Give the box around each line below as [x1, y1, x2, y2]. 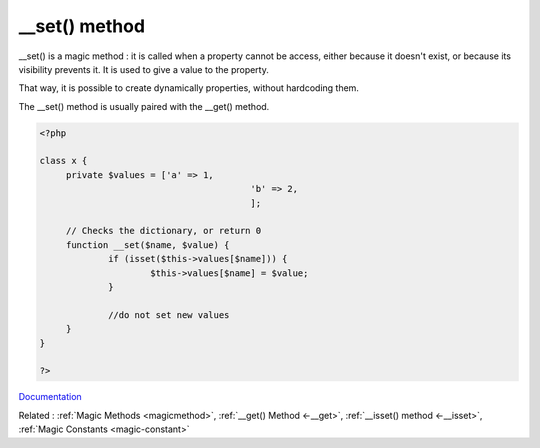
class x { [39, 155, 88, 167]
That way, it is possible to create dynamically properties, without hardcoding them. [18, 82, 360, 94]
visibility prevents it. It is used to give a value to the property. [18, 63, 269, 75]
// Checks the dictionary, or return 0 [65, 225, 262, 237]
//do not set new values [108, 309, 230, 320]
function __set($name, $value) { [65, 239, 230, 250]
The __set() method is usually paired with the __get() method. [18, 100, 270, 112]
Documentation [18, 391, 82, 403]
